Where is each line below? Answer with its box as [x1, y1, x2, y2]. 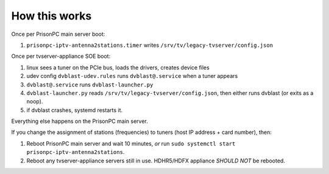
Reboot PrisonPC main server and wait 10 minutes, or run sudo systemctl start [26, 140, 236, 147]
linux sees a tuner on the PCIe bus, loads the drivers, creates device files [26, 64, 210, 71]
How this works [11, 9, 92, 23]
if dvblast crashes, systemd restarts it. [26, 106, 123, 114]
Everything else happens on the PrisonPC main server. [11, 117, 149, 125]
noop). [26, 98, 43, 105]
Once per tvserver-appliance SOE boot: [11, 52, 111, 60]
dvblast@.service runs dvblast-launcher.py [26, 81, 154, 88]
